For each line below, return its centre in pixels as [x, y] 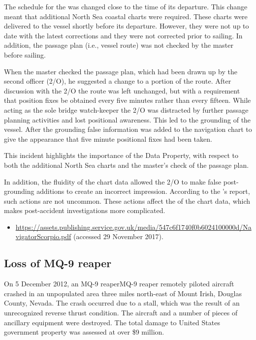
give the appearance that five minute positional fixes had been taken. [108, 139]
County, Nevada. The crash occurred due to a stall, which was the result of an [122, 303]
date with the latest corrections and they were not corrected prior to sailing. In [123, 35]
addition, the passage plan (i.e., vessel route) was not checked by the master [119, 45]
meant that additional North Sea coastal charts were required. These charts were [126, 16]
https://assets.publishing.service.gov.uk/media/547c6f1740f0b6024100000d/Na [133, 227]
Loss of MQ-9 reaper [58, 263]
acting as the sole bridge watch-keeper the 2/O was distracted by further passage [126, 109]
